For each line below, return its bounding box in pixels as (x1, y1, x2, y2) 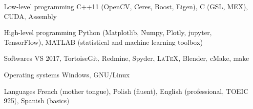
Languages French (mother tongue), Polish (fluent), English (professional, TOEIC (4, 86, 249, 96)
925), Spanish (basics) (4, 95, 70, 106)
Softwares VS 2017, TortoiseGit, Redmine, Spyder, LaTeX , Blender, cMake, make (4, 53, 249, 63)
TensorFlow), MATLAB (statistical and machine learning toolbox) (4, 36, 203, 47)
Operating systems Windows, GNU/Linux (4, 69, 130, 79)
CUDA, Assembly (4, 11, 57, 21)
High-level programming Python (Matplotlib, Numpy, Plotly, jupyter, (4, 27, 212, 37)
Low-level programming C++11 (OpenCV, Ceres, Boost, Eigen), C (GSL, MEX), (4, 1, 248, 11)
